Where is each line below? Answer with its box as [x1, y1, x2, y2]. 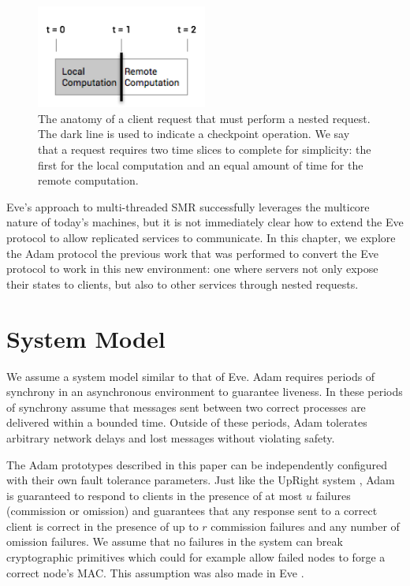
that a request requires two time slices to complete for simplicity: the [38, 141, 371, 158]
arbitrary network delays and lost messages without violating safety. [6, 429, 335, 446]
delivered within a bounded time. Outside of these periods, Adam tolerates [6, 414, 367, 431]
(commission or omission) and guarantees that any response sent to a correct [6, 502, 378, 519]
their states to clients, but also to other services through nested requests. [6, 275, 359, 292]
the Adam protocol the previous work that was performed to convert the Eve [6, 244, 378, 261]
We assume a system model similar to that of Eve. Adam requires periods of [6, 368, 375, 384]
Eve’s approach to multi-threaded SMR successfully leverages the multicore [6, 198, 370, 215]
